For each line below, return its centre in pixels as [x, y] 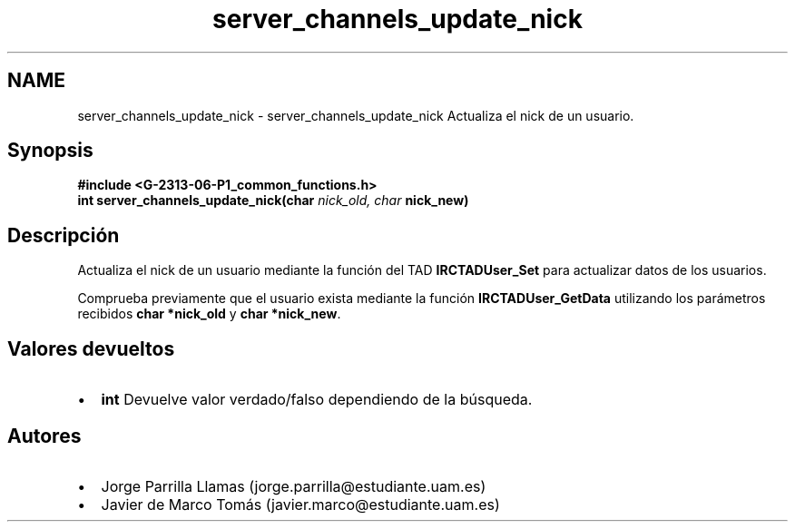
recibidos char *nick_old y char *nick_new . [209, 314]
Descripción [64, 235]
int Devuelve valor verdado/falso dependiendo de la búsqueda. [317, 400]
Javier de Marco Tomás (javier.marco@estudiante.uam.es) [300, 504]
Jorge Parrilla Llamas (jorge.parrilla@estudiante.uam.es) [294, 486]
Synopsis [50, 151]
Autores [44, 436]
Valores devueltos [91, 348]
